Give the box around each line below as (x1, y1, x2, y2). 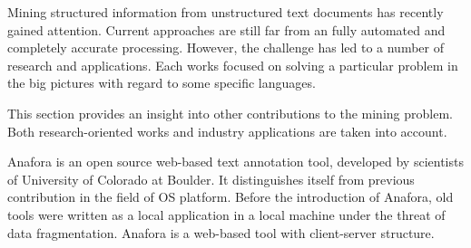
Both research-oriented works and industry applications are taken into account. (7, 121, 447, 140)
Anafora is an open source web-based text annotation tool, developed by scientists (7, 152, 464, 171)
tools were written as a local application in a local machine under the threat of (7, 205, 446, 224)
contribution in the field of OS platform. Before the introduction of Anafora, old (7, 187, 454, 206)
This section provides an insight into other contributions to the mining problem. (7, 103, 453, 122)
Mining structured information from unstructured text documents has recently (7, 3, 444, 21)
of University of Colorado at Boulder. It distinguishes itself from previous (7, 169, 415, 188)
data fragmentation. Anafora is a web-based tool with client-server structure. (7, 223, 435, 242)
